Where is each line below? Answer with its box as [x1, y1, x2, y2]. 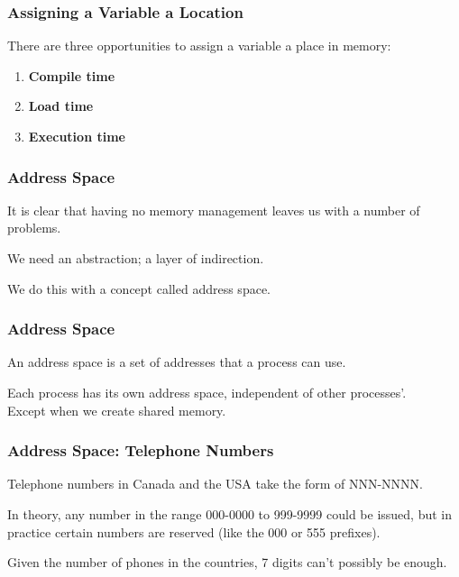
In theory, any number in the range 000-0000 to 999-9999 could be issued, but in [7, 505, 453, 523]
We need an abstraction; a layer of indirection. [7, 249, 264, 267]
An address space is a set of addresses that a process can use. [7, 353, 346, 371]
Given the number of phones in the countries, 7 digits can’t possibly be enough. [7, 553, 447, 572]
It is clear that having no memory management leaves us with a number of [7, 200, 420, 219]
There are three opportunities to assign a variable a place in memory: [7, 36, 391, 55]
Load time [28, 96, 94, 115]
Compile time [28, 66, 115, 85]
